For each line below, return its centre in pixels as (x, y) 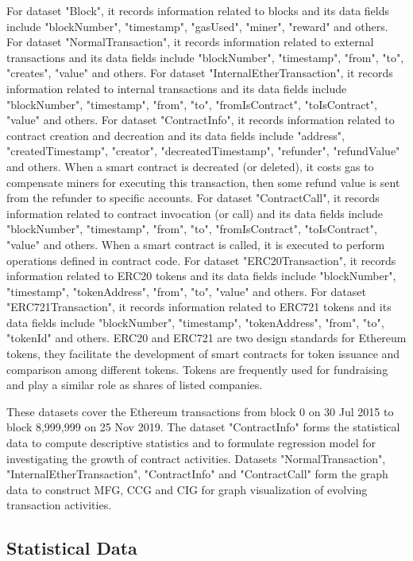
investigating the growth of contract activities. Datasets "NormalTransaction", (196, 458)
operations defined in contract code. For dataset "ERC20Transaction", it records (201, 260)
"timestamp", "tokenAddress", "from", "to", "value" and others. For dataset (186, 291)
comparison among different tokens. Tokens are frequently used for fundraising (197, 369)
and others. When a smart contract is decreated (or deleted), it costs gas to (190, 166)
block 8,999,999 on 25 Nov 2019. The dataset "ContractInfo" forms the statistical (203, 427)
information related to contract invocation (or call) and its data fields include (195, 213)
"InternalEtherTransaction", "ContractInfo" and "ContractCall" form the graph (197, 474)
